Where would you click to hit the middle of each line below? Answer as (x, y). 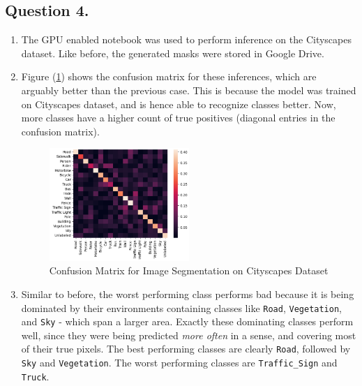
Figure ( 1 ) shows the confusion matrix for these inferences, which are (169, 76)
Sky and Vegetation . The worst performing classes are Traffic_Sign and (179, 363)
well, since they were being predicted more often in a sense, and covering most (189, 335)
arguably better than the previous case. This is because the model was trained (189, 90)
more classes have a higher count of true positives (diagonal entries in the (178, 118)
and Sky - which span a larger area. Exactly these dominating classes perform (187, 321)
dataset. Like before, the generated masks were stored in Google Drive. (173, 53)
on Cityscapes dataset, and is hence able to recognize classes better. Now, (179, 104)
